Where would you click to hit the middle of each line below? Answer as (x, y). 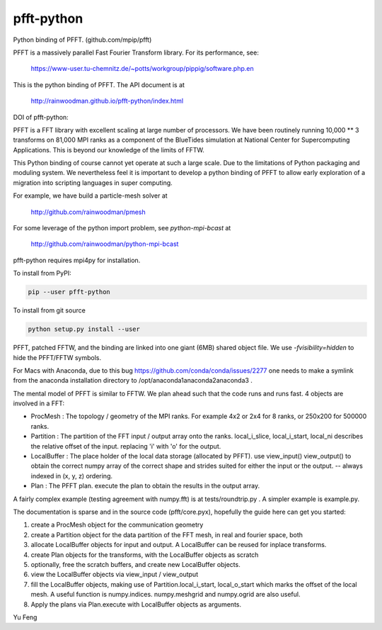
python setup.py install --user (84, 329)
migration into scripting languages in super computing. (93, 182)
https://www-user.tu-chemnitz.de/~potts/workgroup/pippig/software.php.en (142, 69)
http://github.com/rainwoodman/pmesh (88, 212)
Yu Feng (25, 617)
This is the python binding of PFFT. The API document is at (99, 84)
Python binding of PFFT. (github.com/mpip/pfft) (82, 40)
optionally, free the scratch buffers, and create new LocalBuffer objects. (135, 564)
